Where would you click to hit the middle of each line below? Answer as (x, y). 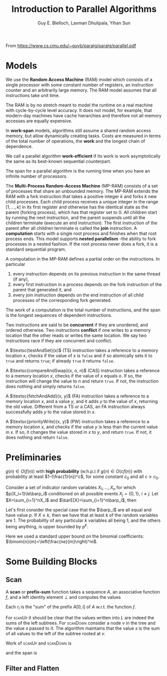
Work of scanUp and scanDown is (39, 643)
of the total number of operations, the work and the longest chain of (76, 141)
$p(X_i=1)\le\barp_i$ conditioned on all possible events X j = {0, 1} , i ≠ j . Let (82, 494)
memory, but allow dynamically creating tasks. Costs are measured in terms (83, 136)
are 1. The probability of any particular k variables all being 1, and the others (83, 520)
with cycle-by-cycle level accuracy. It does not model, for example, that (79, 110)
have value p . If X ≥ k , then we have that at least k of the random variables (82, 515)
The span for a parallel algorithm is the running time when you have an (78, 171)
